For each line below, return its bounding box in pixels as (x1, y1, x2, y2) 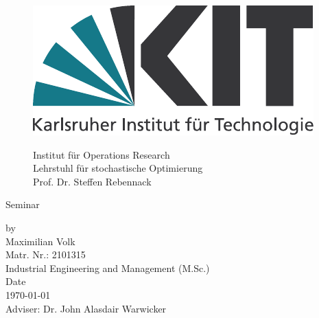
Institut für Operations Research (33, 147, 170, 161)
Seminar (5, 197, 40, 212)
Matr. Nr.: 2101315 (5, 247, 86, 262)
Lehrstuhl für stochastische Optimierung (33, 161, 203, 175)
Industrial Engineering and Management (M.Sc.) (5, 260, 210, 275)
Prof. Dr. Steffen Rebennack (33, 174, 152, 188)
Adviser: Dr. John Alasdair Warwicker (5, 301, 167, 315)
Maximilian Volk (5, 234, 75, 248)
